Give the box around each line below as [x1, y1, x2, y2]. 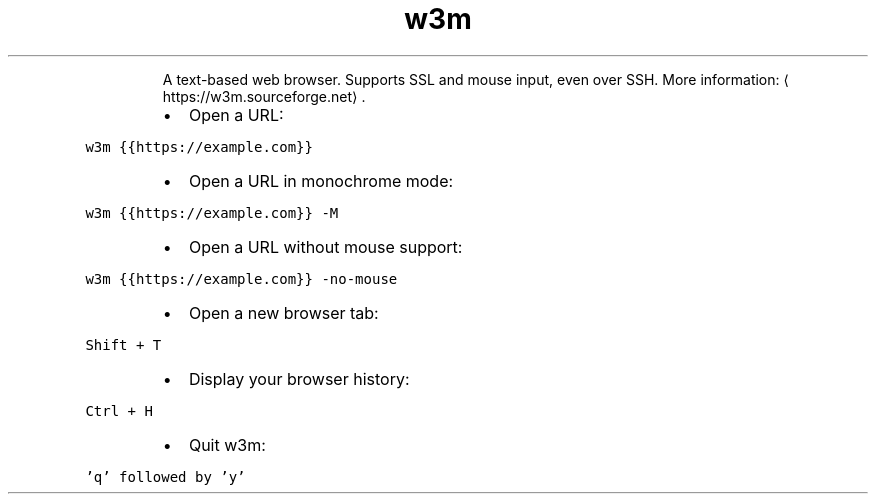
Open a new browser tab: [188, 302, 379, 323]
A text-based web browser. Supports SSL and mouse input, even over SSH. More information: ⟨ [162, 70, 789, 88]
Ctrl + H [85, 402, 153, 419]
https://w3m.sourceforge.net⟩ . [162, 87, 366, 105]
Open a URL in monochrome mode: [188, 170, 454, 191]
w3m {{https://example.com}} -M [85, 204, 339, 221]
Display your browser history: [188, 368, 410, 389]
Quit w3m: [188, 434, 266, 455]
